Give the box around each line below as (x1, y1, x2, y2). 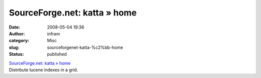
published (47, 51, 67, 57)
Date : (9, 24, 20, 30)
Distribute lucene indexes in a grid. (9, 67, 78, 73)
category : (9, 38, 29, 44)
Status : (9, 51, 24, 57)
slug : (9, 44, 19, 50)
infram (47, 31, 60, 36)
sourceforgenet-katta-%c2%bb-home (47, 44, 123, 50)
